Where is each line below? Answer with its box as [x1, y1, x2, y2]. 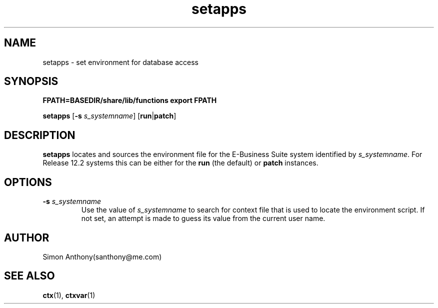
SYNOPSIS [4, 75, 58, 88]
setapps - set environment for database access [42, 57, 198, 66]
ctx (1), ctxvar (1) [42, 290, 95, 299]
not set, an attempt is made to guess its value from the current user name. [81, 214, 325, 223]
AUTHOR [4, 231, 49, 244]
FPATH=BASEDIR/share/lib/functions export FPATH [42, 96, 217, 105]
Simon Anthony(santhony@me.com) [42, 252, 162, 261]
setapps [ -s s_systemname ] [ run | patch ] [42, 111, 176, 120]
